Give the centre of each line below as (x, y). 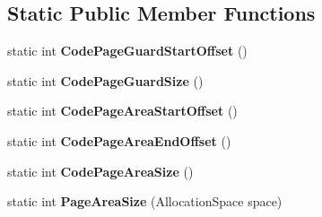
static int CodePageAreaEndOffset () (119, 140)
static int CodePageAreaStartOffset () (122, 111)
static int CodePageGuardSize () (105, 80)
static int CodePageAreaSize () (100, 171)
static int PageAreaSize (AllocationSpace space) (145, 201)
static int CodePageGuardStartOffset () (127, 51)
